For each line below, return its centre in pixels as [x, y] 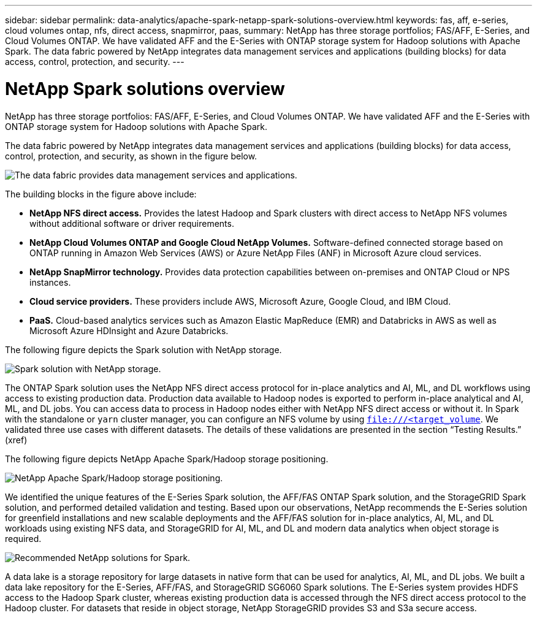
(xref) [16, 440]
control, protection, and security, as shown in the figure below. [131, 156]
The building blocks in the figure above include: [101, 194]
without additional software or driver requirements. [132, 223]
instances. [50, 282]
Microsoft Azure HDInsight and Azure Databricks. [129, 330]
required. [23, 538]
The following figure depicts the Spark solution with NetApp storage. [143, 349]
